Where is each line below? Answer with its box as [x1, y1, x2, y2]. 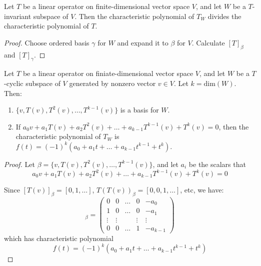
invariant [4, 10, 31, 21]
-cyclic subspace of [4, 77, 60, 88]
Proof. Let [4, 158, 35, 169]
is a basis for [120, 104, 159, 115]
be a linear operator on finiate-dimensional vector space [22, 68, 193, 78]
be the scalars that [188, 158, 246, 169]
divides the [207, 10, 241, 21]
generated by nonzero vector [69, 77, 156, 88]
